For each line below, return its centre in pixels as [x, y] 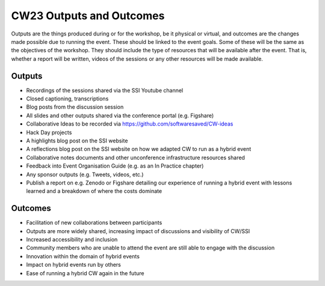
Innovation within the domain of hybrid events [83, 256]
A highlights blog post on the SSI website [77, 141]
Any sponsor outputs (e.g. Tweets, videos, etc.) [85, 174]
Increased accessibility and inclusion [72, 239]
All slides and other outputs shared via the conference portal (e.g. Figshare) [120, 115]
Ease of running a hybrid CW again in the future [85, 273]
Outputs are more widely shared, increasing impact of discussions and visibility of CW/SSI [138, 231]
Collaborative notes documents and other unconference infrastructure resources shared [135, 157]
